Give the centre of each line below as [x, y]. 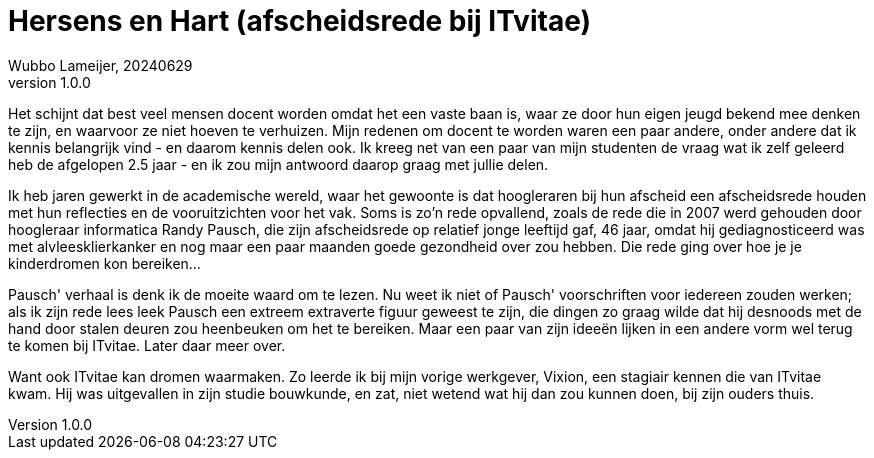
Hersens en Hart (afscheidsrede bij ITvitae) [300, 21]
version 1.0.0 [49, 82]
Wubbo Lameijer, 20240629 [100, 65]
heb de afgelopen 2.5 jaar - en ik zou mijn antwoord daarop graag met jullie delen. [278, 164]
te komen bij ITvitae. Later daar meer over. [147, 345]
